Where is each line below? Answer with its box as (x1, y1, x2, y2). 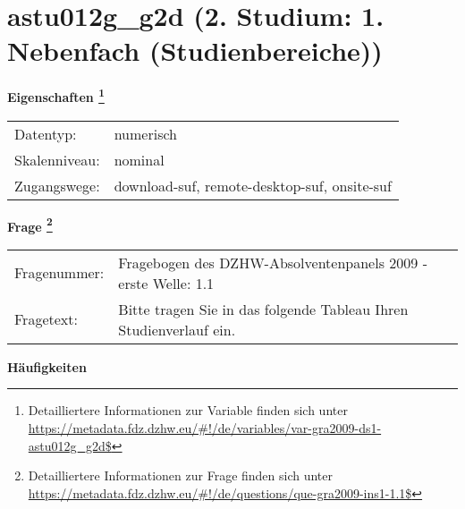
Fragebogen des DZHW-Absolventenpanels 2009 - (118, 251, 427, 273)
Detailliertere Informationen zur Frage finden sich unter (28, 466, 334, 485)
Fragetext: (14, 309, 78, 330)
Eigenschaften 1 (7, 85, 105, 106)
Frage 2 (7, 214, 53, 235)
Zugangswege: (14, 174, 100, 196)
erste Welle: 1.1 (118, 272, 215, 293)
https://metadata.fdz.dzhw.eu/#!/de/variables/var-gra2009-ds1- (28, 419, 382, 437)
